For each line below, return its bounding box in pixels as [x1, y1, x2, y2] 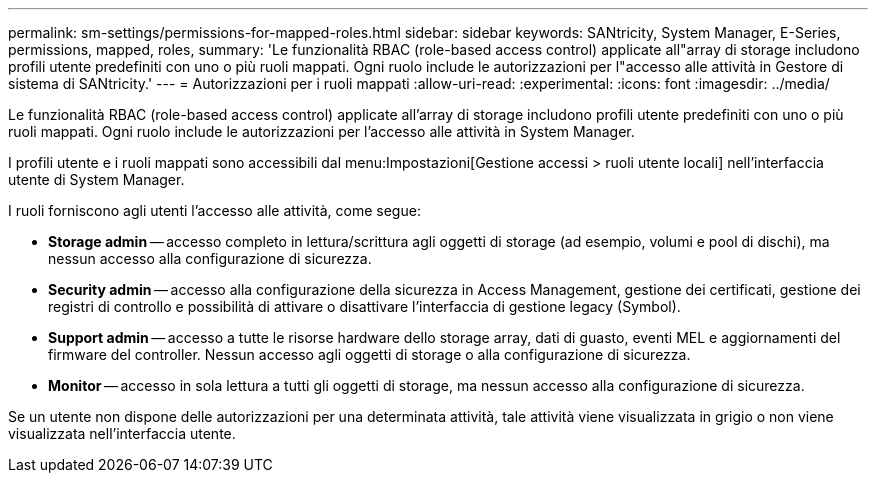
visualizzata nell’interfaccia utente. [8, 425, 236, 442]
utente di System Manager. [8, 171, 185, 188]
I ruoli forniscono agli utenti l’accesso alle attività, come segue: [8, 202, 421, 219]
